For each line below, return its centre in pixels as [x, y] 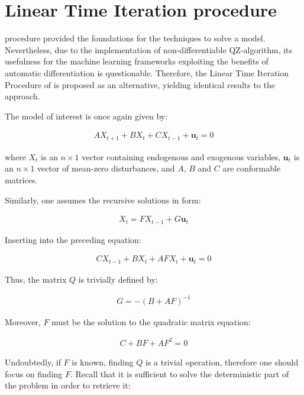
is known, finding [103, 362]
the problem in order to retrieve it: [68, 385]
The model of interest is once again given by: [86, 116]
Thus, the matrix [36, 279]
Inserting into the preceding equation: [73, 239]
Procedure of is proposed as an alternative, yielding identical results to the [140, 84]
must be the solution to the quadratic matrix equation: [151, 321]
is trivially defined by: [118, 279]
